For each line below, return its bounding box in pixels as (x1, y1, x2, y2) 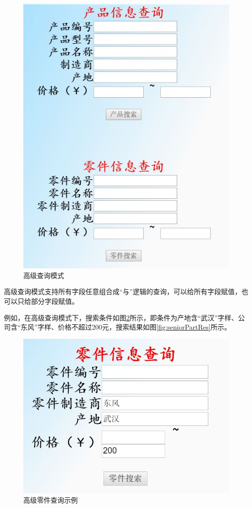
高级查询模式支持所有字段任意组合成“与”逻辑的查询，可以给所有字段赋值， (4, 286, 242, 297)
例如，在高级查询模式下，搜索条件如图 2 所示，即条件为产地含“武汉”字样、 (4, 312, 238, 322)
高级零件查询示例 (23, 495, 78, 505)
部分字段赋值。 (31, 296, 79, 306)
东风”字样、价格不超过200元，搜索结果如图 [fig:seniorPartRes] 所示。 (20, 322, 231, 332)
